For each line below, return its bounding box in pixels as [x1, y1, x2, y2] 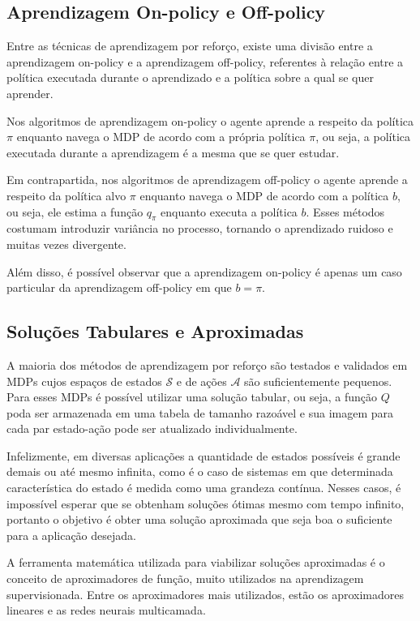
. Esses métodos [306, 203, 385, 220]
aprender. [6, 84, 54, 101]
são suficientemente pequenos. [244, 372, 392, 389]
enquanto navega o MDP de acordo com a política [139, 186, 389, 203]
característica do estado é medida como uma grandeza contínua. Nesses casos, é [6, 479, 401, 496]
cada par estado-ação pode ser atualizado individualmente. [6, 420, 298, 437]
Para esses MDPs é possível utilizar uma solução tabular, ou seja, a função [6, 388, 378, 405]
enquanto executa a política [161, 203, 298, 220]
